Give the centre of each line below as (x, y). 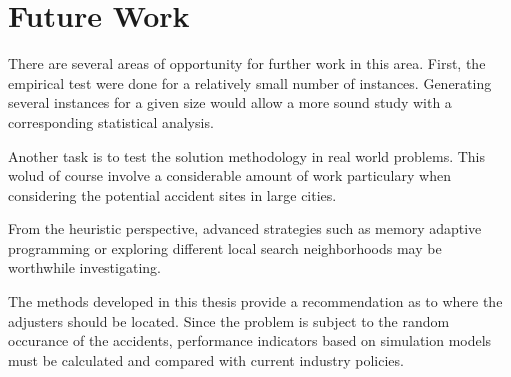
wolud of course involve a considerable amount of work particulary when (229, 175)
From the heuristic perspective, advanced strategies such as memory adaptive (245, 228)
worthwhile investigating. (84, 267)
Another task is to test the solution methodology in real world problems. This (247, 155)
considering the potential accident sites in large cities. (172, 194)
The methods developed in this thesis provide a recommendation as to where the (255, 301)
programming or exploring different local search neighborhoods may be (225, 247)
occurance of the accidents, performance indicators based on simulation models (250, 340)
